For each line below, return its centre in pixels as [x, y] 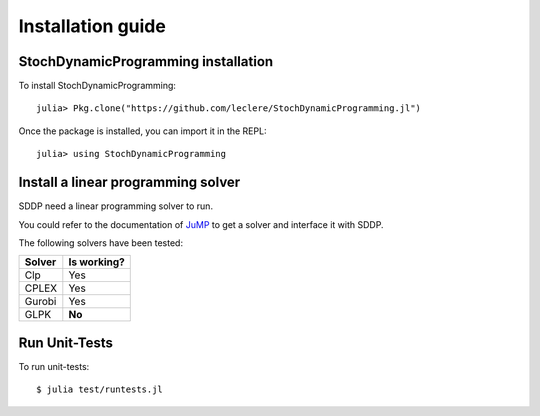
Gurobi [40, 302]
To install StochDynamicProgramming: [97, 86]
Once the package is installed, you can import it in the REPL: [142, 131]
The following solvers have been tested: [101, 242]
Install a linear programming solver [129, 182]
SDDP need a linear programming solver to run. [116, 206]
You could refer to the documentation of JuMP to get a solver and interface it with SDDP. [201, 224]
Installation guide [92, 26]
